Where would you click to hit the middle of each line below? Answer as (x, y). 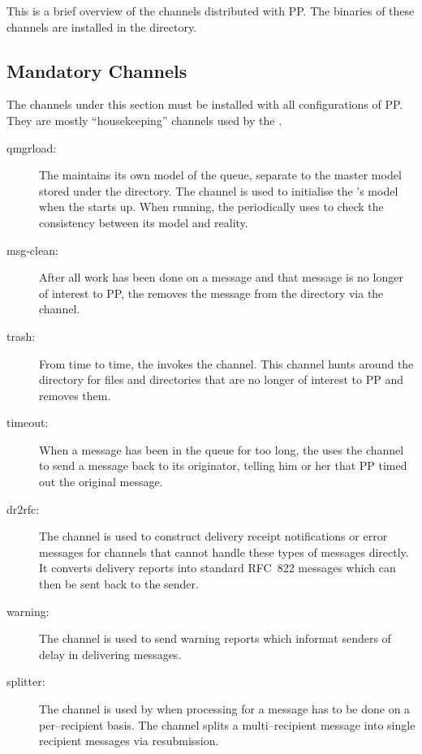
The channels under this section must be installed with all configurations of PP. (205, 104)
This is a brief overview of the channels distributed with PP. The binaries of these (211, 11)
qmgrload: (32, 147)
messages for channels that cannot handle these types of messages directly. (224, 551)
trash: (21, 336)
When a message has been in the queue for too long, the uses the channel (222, 449)
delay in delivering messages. (110, 654)
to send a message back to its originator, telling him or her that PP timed (223, 465)
